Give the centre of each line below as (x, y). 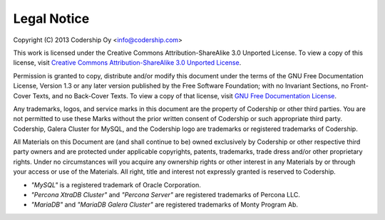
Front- (359, 86)
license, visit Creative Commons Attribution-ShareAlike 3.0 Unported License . (127, 63)
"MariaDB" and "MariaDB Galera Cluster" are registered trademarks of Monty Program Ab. (165, 205)
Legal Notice (51, 19)
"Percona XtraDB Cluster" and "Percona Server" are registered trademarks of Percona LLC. (166, 195)
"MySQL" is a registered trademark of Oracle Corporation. (116, 184)
